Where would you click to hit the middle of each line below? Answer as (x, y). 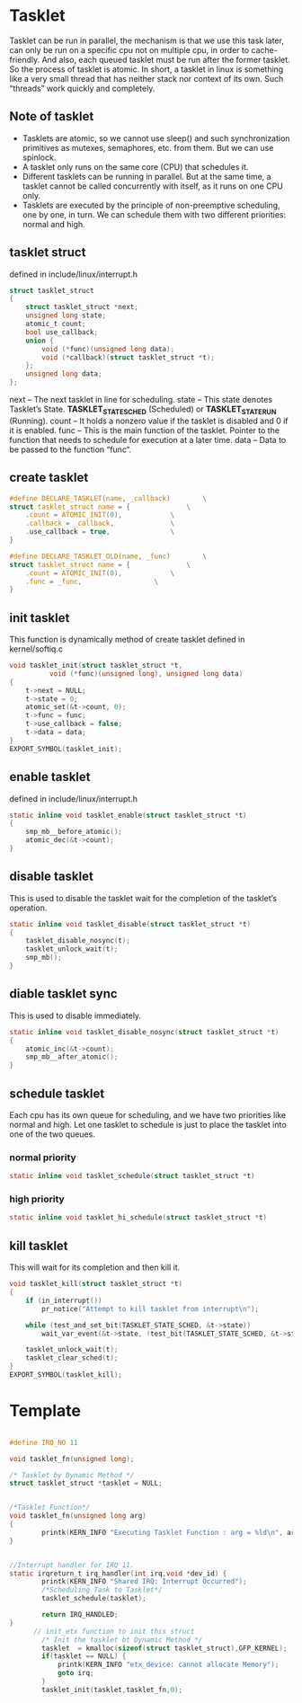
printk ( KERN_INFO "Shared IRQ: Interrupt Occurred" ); (144, 1582)
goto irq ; (75, 1673)
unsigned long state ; (66, 315)
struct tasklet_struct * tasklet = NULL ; (86, 1484)
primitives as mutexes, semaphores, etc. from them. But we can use (148, 147)
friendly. (25, 59)
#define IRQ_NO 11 (44, 1442)
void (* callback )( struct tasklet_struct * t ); (129, 357)
